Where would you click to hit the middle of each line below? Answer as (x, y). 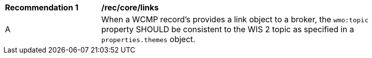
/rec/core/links (130, 7)
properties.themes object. (149, 39)
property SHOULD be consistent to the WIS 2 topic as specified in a (228, 29)
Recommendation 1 (42, 7)
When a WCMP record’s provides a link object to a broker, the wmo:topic (235, 19)
